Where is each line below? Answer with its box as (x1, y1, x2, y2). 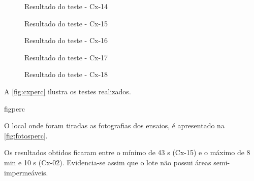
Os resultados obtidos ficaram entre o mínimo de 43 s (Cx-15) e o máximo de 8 (4, 147, 250, 158)
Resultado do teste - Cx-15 (24, 18, 108, 28)
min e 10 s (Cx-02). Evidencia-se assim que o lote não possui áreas (4, 157, 211, 167)
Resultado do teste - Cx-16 (24, 35, 108, 46)
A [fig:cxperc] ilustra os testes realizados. (4, 86, 131, 96)
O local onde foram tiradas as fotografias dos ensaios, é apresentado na (4, 120, 225, 131)
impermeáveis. (4, 167, 48, 177)
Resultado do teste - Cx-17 (24, 52, 108, 62)
